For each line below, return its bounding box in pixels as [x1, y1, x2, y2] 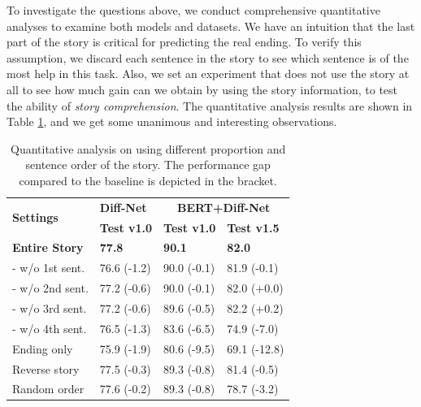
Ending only [12, 340, 73, 357]
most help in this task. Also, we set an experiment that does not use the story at [7, 65, 410, 82]
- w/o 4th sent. [12, 319, 87, 336]
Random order [12, 380, 85, 397]
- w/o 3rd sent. [12, 300, 87, 316]
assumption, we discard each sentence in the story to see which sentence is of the [7, 49, 409, 66]
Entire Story [12, 239, 84, 256]
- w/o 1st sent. [12, 259, 85, 276]
